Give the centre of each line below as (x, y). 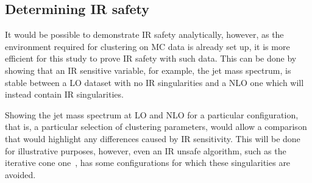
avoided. (20, 174)
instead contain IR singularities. (64, 94)
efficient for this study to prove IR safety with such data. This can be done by (151, 58)
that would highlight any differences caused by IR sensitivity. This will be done (153, 138)
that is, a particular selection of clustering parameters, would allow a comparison (156, 127)
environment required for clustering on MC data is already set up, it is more (147, 46)
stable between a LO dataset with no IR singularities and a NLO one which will (154, 82)
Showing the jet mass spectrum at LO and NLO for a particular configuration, (152, 114)
